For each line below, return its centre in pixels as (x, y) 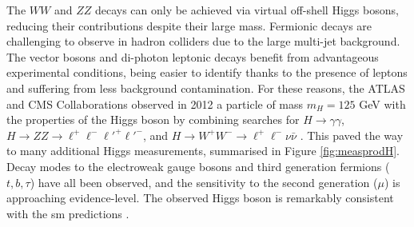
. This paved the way (352, 135)
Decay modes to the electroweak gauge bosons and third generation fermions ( (198, 166)
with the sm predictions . (68, 213)
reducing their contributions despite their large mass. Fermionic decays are (189, 25)
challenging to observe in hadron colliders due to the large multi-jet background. (203, 41)
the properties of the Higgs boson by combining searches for (153, 119)
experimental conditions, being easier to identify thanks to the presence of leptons (207, 72)
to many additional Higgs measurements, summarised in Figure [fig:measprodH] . (203, 151)
